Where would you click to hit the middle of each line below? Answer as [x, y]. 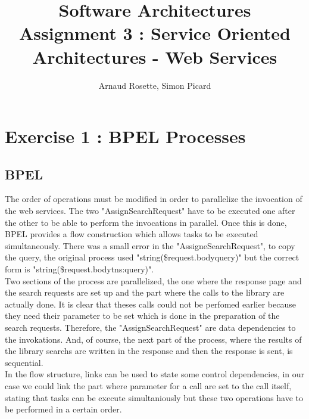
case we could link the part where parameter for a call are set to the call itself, [148, 385]
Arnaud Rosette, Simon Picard [155, 85]
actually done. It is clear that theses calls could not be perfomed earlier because [150, 304]
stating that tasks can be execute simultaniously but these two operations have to [154, 397]
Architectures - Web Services [155, 56]
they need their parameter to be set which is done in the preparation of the [142, 316]
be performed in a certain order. [63, 409]
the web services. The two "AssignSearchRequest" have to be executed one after [150, 211]
